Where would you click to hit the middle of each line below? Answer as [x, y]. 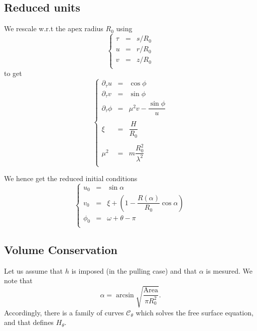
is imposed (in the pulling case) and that [134, 270]
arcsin [125, 295]
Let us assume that [34, 270]
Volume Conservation [61, 250]
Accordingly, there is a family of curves [64, 312]
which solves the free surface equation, [195, 312]
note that [18, 280]
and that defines [29, 322]
